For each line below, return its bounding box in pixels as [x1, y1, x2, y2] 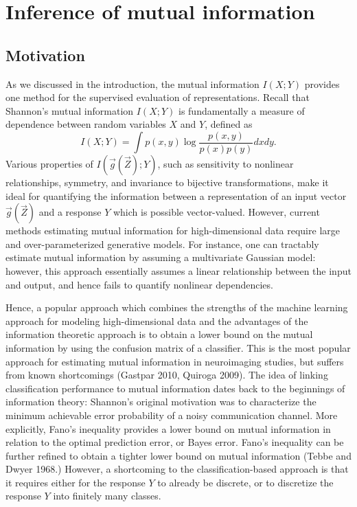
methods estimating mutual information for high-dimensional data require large [5, 223, 340, 238]
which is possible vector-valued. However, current [113, 205, 320, 219]
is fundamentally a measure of [178, 103, 305, 117]
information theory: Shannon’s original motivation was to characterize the [5, 394, 316, 409]
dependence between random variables [5, 117, 166, 131]
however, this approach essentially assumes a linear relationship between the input [5, 263, 352, 278]
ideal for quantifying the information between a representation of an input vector [5, 188, 347, 203]
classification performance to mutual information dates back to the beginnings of [5, 381, 345, 395]
